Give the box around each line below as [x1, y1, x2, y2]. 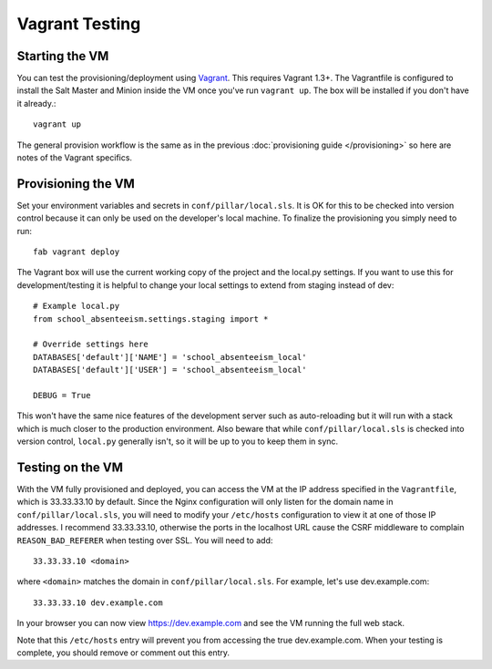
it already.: [16, 98, 56, 108]
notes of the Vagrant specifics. [16, 152, 132, 163]
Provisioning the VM [16, 176, 136, 191]
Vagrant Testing [16, 14, 141, 34]
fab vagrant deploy [33, 247, 120, 257]
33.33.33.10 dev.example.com [33, 597, 163, 608]
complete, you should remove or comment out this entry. [16, 647, 231, 658]
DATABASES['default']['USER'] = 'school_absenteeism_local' [33, 365, 307, 376]
